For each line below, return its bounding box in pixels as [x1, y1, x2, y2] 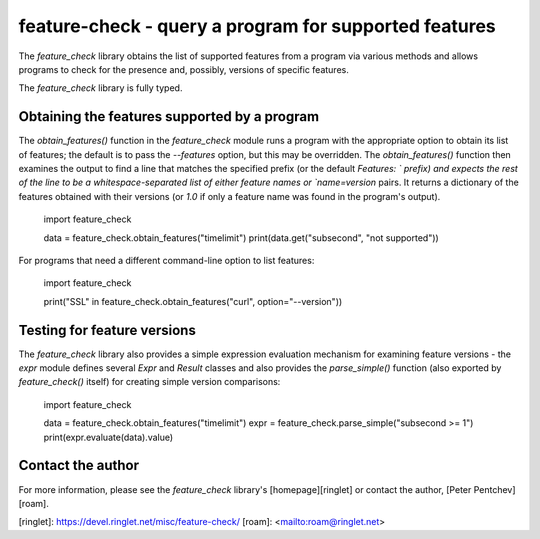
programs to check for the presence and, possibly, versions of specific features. [18, 63, 349, 75]
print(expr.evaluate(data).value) [43, 431, 174, 443]
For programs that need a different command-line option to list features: [18, 254, 315, 266]
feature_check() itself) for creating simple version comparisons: [18, 376, 281, 388]
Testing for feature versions [18, 321, 197, 339]
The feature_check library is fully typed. [18, 82, 183, 94]
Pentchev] [473, 483, 516, 495]
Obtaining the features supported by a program [18, 108, 320, 125]
